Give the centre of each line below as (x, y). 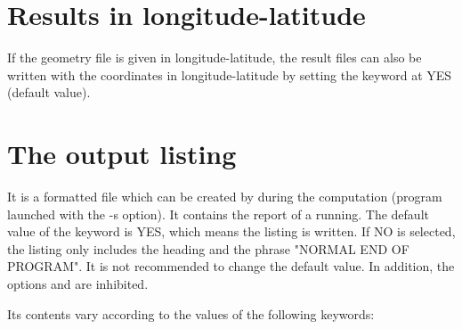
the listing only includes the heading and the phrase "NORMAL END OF (208, 248)
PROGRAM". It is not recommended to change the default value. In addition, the (231, 266)
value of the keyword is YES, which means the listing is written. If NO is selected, (231, 231)
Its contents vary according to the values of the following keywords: (191, 313)
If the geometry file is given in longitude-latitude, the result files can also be (215, 58)
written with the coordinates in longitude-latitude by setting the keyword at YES (230, 74)
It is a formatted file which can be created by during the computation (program (225, 197)
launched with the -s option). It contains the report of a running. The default (218, 214)
